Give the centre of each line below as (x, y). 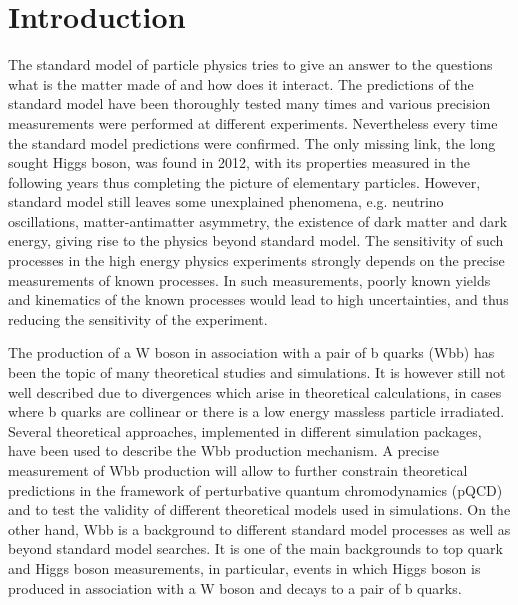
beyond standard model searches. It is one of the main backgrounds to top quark (255, 548)
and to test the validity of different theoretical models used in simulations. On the (259, 509)
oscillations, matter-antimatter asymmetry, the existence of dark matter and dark (258, 220)
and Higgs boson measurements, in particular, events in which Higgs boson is (244, 567)
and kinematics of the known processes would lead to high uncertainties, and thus (258, 299)
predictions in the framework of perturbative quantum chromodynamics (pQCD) (255, 489)
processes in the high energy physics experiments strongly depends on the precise (256, 260)
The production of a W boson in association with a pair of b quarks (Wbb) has (251, 352)
